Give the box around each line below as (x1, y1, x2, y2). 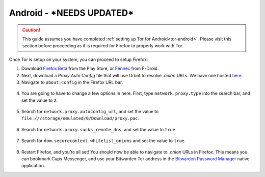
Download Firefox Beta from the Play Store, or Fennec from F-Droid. (21, 65, 159, 71)
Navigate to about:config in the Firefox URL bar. (21, 79, 123, 85)
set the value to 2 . (21, 97, 58, 103)
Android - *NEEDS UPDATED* (9, 7, 134, 18)
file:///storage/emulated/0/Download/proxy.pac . (21, 116, 139, 121)
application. (21, 163, 45, 169)
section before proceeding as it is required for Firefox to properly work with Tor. (22, 43, 184, 49)
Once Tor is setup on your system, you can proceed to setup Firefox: (9, 57, 148, 62)
